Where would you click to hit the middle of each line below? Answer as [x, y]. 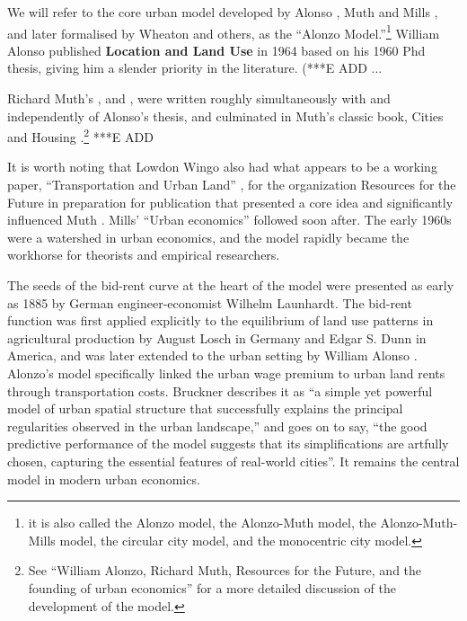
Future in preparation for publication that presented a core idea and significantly [230, 202]
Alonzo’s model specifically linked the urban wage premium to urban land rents [226, 373]
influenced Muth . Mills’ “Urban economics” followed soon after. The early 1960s [229, 220]
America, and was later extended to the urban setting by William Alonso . [212, 355]
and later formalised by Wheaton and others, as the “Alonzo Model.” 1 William [224, 31]
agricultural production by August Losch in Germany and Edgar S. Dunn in [217, 337]
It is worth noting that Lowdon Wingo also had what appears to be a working [222, 167]
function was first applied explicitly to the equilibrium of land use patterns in [220, 320]
